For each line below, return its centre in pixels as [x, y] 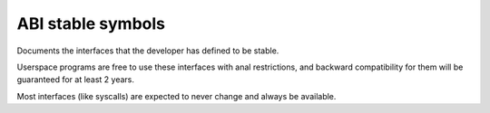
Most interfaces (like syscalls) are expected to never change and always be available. [176, 96]
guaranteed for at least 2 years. [76, 80]
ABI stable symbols [91, 24]
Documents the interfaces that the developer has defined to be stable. [148, 51]
